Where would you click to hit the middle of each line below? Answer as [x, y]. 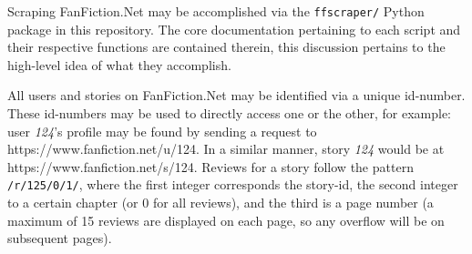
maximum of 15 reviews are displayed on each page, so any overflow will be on [226, 220]
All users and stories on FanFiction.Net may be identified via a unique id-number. [236, 95]
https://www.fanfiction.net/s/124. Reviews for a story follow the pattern [210, 166]
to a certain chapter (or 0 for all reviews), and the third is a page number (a [221, 203]
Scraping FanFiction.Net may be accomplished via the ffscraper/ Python [216, 11]
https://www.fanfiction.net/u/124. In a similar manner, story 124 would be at [226, 149]
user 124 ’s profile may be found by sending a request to [162, 131]
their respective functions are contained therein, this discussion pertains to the [226, 47]
